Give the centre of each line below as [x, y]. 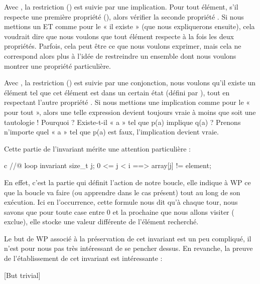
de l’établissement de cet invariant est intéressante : [83, 258]
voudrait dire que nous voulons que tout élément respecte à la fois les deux [119, 36]
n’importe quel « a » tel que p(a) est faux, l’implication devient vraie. [111, 132]
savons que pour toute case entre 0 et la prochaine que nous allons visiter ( [119, 211]
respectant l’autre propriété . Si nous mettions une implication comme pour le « [127, 102]
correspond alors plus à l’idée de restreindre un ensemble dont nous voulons [120, 55]
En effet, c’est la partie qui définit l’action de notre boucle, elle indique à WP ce [127, 182]
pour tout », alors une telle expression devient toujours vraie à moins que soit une [130, 112]
